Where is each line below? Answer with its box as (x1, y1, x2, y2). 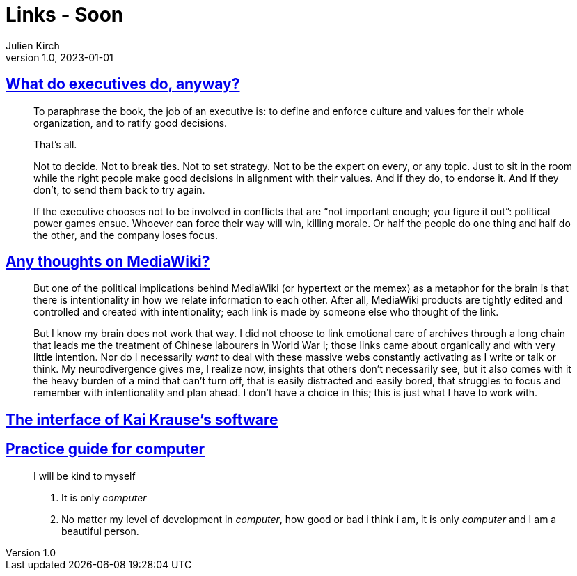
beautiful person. (61, 524, 139, 537)
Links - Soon (6, 3, 124, 26)
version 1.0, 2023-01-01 (6, 51, 113, 63)
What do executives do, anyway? (6, 75, 240, 93)
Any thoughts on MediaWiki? (6, 253, 210, 271)
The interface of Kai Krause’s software (6, 410, 278, 428)
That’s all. (33, 138, 77, 150)
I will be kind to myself (33, 469, 136, 482)
